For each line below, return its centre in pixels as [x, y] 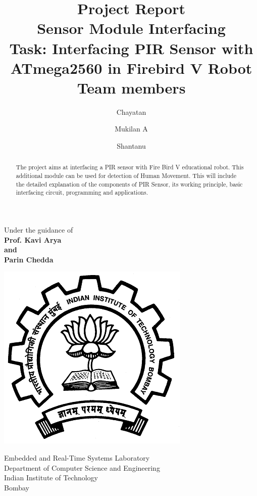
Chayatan [131, 111]
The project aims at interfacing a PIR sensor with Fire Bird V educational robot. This [130, 167]
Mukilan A [131, 129]
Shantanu [131, 146]
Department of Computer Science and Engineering [82, 467]
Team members [131, 87]
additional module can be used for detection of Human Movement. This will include [126, 176]
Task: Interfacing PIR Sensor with [131, 48]
